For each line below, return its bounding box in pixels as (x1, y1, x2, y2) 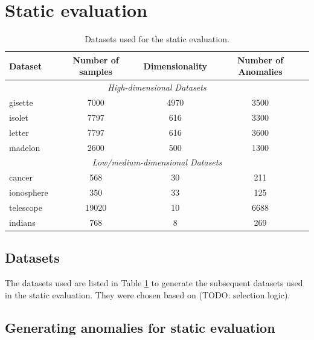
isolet (9, 111, 28, 123)
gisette (9, 96, 33, 108)
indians (9, 216, 36, 228)
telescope (9, 200, 42, 213)
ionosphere (9, 186, 48, 199)
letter (9, 126, 29, 138)
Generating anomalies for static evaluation (5, 318, 275, 336)
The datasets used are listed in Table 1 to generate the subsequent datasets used (5, 277, 303, 289)
